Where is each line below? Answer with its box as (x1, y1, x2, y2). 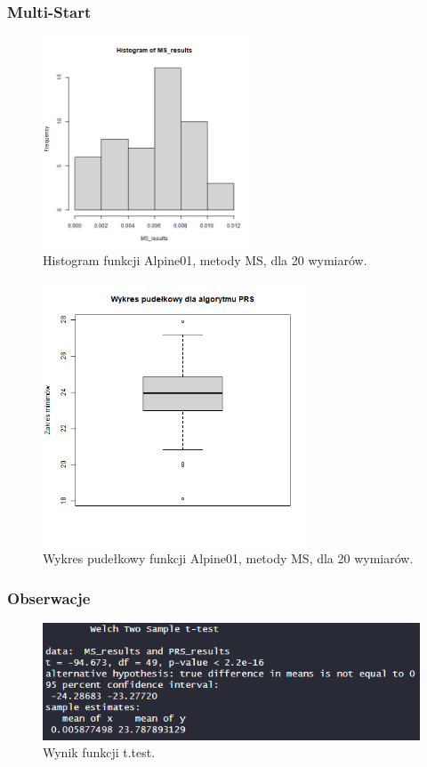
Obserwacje (7, 586, 91, 609)
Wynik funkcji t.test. (43, 743, 156, 762)
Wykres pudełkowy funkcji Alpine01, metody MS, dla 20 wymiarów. (43, 549, 414, 568)
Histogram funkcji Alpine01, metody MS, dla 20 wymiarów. (43, 251, 367, 270)
